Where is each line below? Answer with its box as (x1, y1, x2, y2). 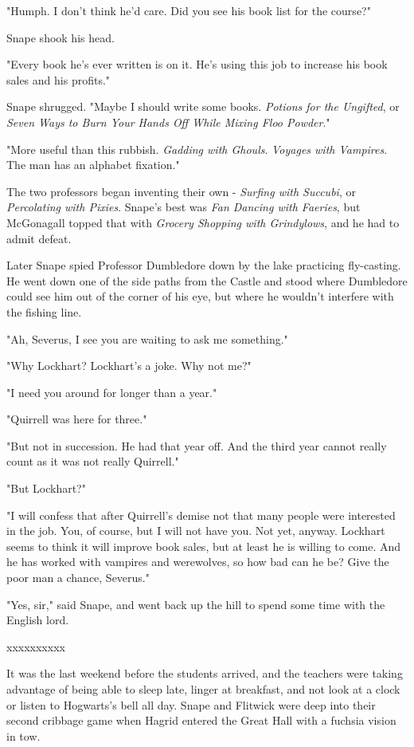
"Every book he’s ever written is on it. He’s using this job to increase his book (6, 56, 388, 73)
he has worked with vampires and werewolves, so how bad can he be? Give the (6, 553, 389, 570)
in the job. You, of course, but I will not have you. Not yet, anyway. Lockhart (6, 522, 385, 539)
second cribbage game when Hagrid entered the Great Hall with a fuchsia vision (6, 712, 396, 729)
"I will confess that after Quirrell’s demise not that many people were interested (6, 506, 396, 523)
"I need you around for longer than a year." (6, 383, 217, 400)
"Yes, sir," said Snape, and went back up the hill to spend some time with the (6, 596, 385, 612)
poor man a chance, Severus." (6, 569, 150, 586)
